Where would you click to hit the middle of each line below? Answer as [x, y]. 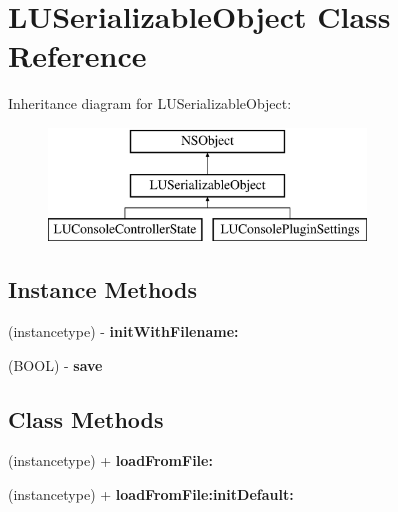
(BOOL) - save [55, 364]
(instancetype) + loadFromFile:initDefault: [151, 494]
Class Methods [86, 418]
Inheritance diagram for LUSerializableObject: [150, 103]
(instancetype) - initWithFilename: [123, 331]
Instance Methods [102, 289]
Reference [77, 55]
